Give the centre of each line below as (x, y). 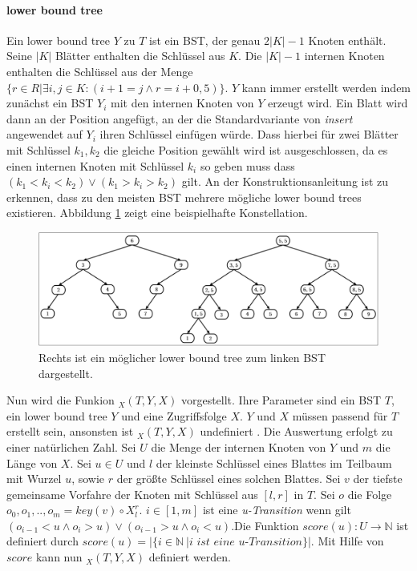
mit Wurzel (34, 479)
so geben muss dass (247, 165)
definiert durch (43, 541)
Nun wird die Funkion (61, 400)
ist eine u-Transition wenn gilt (277, 510)
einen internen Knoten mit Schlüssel (95, 165)
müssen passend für (340, 415)
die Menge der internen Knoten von (239, 446)
